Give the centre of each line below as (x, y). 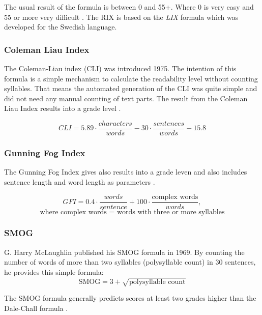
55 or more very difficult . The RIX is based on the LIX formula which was (121, 17)
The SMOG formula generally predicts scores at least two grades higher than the (130, 298)
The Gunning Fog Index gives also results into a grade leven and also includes (126, 172)
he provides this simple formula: (54, 271)
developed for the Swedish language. (61, 27)
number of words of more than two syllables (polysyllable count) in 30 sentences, (130, 262)
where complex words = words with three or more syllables (132, 212)
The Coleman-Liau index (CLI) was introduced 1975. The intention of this (120, 68)
